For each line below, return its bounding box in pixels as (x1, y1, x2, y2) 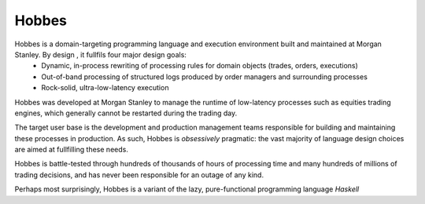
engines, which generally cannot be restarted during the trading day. (14, 108, 238, 118)
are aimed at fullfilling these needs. (14, 145, 129, 155)
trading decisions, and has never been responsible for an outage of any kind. (14, 169, 264, 180)
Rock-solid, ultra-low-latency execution (41, 83, 169, 93)
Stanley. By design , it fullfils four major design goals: (14, 49, 187, 59)
